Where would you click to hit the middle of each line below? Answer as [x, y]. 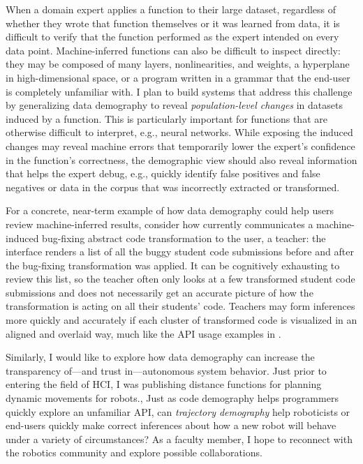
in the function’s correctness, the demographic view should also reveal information [181, 159]
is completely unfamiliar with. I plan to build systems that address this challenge [179, 91]
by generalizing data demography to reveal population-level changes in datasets [174, 105]
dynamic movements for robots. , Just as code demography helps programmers [172, 398]
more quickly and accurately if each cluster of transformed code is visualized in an [181, 320]
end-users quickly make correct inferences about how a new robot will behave [171, 425]
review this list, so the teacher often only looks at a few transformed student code [180, 279]
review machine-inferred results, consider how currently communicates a [160, 224]
